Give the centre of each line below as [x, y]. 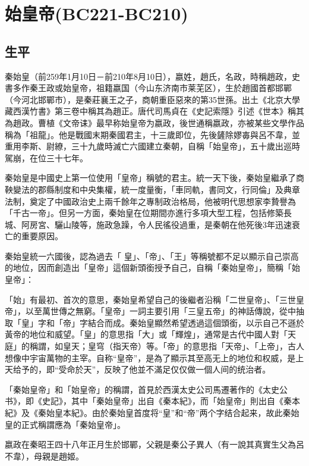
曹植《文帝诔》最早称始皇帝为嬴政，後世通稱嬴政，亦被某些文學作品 [171, 122]
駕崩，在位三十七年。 [46, 157]
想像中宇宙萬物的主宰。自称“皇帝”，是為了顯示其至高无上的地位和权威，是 [150, 357]
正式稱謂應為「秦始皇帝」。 [73, 424]
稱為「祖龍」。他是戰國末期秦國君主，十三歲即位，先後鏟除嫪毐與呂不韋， [148, 134]
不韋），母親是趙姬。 [44, 456]
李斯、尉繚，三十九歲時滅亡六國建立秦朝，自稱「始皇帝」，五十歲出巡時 [160, 146]
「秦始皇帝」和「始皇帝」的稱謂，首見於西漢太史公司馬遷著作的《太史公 [146, 389]
